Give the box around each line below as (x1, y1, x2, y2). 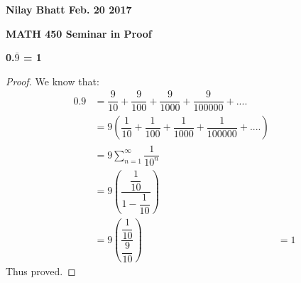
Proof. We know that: (6, 73, 99, 88)
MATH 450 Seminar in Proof (6, 26, 152, 41)
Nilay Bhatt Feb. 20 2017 (6, 2, 132, 16)
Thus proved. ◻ (6, 264, 76, 279)
